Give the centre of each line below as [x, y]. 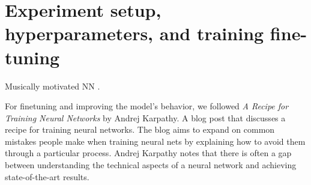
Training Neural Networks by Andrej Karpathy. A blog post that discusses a [145, 117]
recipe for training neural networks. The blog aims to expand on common [140, 129]
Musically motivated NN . [53, 86]
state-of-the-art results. [47, 176]
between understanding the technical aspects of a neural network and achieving [151, 165]
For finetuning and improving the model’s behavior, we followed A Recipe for [147, 106]
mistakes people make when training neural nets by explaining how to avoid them [155, 141]
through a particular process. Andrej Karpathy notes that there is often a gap [148, 153]
